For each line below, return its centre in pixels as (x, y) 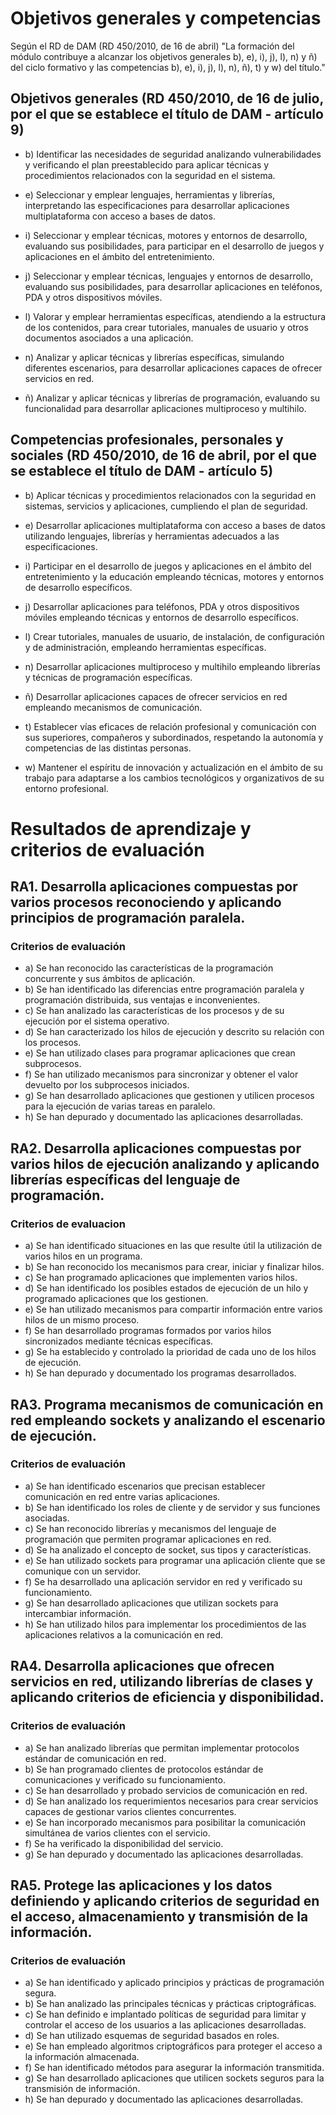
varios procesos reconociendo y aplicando (146, 902)
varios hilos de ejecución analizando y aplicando (165, 1163)
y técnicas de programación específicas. (108, 677)
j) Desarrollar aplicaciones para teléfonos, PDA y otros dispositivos (162, 606)
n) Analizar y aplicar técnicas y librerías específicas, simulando (154, 357)
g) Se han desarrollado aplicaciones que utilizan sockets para (151, 1603)
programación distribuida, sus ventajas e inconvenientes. (142, 1000)
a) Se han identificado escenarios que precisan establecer (145, 1486)
